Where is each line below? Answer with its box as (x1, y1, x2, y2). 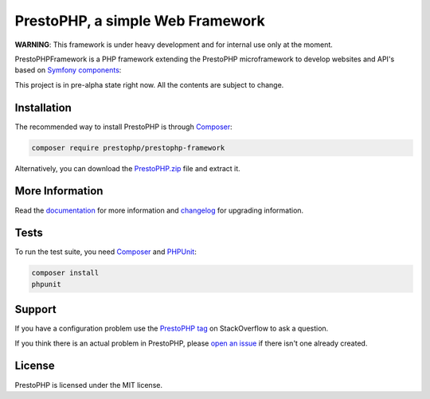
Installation (14, 100, 72, 115)
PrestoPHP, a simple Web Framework (14, 12, 266, 29)
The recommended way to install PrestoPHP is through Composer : (14, 122, 233, 131)
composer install (31, 268, 100, 278)
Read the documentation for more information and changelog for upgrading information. (14, 205, 304, 215)
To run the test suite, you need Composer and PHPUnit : (14, 247, 197, 256)
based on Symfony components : (14, 65, 122, 75)
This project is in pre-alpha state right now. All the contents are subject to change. (14, 80, 284, 89)
